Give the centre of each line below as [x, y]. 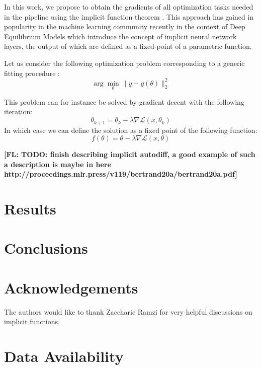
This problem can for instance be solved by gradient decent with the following [124, 101]
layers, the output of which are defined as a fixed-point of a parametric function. [128, 46]
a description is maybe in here [58, 164]
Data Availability [64, 356]
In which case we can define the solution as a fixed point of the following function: [131, 130]
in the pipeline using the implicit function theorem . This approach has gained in [129, 16]
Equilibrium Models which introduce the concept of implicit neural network [120, 36]
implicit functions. [32, 321]
